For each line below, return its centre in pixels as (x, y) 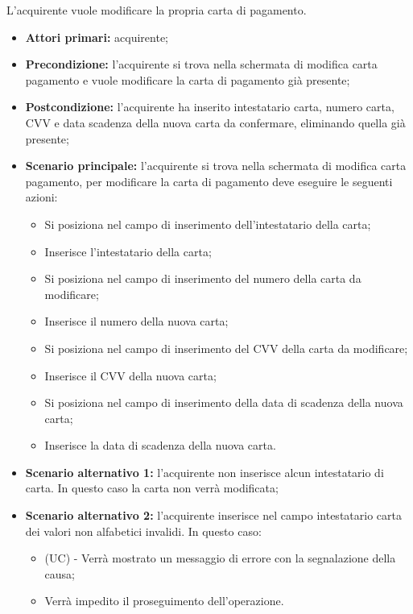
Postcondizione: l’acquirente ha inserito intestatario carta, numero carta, (210, 107)
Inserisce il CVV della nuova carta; (130, 375)
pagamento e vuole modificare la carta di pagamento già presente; (188, 79)
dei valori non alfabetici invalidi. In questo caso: (143, 531)
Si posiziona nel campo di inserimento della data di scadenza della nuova (224, 402)
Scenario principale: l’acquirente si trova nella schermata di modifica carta (216, 166)
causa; (60, 573)
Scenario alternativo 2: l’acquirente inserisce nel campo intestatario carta (213, 515)
